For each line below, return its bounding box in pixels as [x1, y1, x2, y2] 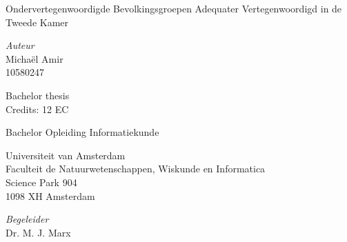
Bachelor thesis [6, 88, 70, 102]
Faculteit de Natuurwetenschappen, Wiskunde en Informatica [6, 161, 266, 176]
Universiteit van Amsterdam [6, 148, 126, 162]
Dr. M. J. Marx [6, 225, 71, 239]
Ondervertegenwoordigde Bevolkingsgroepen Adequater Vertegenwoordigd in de [6, 1, 342, 15]
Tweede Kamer [6, 14, 69, 29]
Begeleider [6, 212, 49, 226]
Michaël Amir [6, 51, 63, 65]
